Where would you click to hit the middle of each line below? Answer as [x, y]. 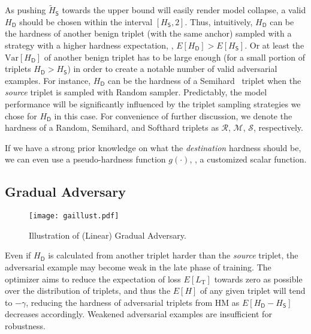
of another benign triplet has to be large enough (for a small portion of [174, 57]
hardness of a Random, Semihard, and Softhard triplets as [112, 127]
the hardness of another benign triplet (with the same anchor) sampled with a [148, 33]
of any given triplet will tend [253, 291]
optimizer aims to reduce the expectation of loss [93, 279]
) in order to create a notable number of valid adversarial [172, 69]
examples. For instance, [48, 80]
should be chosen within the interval [86, 21]
